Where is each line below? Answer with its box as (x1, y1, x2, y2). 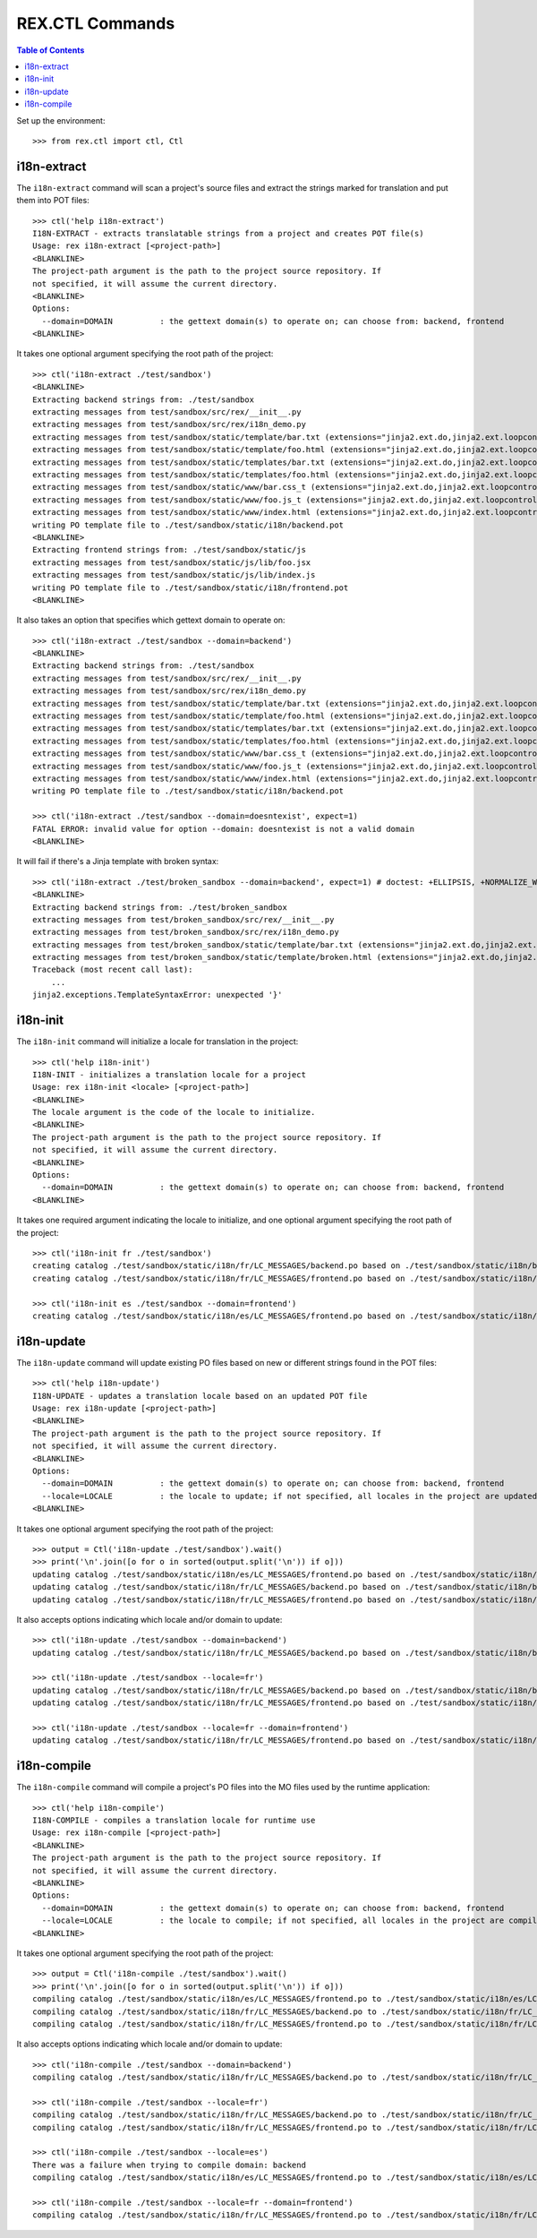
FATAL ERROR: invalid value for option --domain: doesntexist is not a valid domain (32, 824, 415, 834)
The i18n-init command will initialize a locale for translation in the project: (16, 1036, 299, 1047)
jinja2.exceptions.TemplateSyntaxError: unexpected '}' (32, 990, 283, 1000)
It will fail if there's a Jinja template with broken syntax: (16, 856, 219, 867)
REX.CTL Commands (16, 13, 175, 33)
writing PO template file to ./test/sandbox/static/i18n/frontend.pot (32, 582, 349, 593)
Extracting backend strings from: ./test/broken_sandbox (32, 902, 288, 913)
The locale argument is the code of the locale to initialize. (32, 1107, 316, 1118)
